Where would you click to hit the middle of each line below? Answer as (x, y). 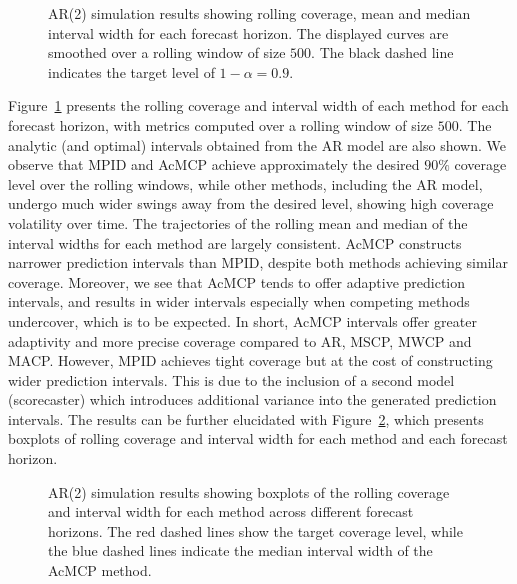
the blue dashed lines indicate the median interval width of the (240, 550)
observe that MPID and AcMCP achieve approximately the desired (214, 164)
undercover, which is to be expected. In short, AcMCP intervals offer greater (242, 320)
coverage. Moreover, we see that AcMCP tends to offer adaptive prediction (237, 281)
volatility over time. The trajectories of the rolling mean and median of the (238, 222)
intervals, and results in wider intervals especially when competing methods (239, 301)
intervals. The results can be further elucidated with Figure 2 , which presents (246, 418)
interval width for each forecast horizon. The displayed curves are (248, 32)
